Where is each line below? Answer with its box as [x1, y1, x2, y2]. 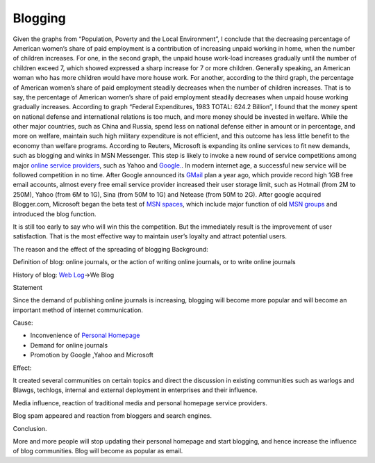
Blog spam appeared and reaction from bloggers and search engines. [12, 412, 212, 420]
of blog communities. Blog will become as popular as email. [12, 447, 183, 455]
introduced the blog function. [12, 209, 97, 218]
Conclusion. [12, 424, 48, 432]
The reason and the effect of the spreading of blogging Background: [12, 245, 208, 253]
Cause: [12, 318, 33, 327]
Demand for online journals [30, 341, 108, 349]
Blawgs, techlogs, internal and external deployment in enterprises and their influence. [12, 386, 258, 394]
